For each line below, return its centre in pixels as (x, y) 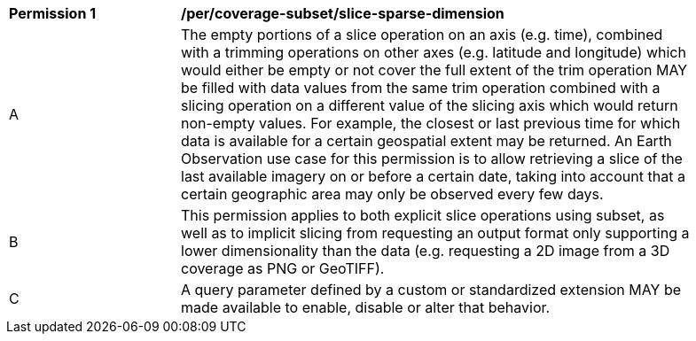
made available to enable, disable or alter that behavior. (366, 307)
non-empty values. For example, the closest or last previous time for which (431, 123)
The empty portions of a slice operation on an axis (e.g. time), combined (422, 35)
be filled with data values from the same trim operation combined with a (421, 88)
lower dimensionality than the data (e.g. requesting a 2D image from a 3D (426, 251)
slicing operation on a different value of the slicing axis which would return (430, 105)
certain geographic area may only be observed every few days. (392, 194)
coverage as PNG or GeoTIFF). (283, 268)
